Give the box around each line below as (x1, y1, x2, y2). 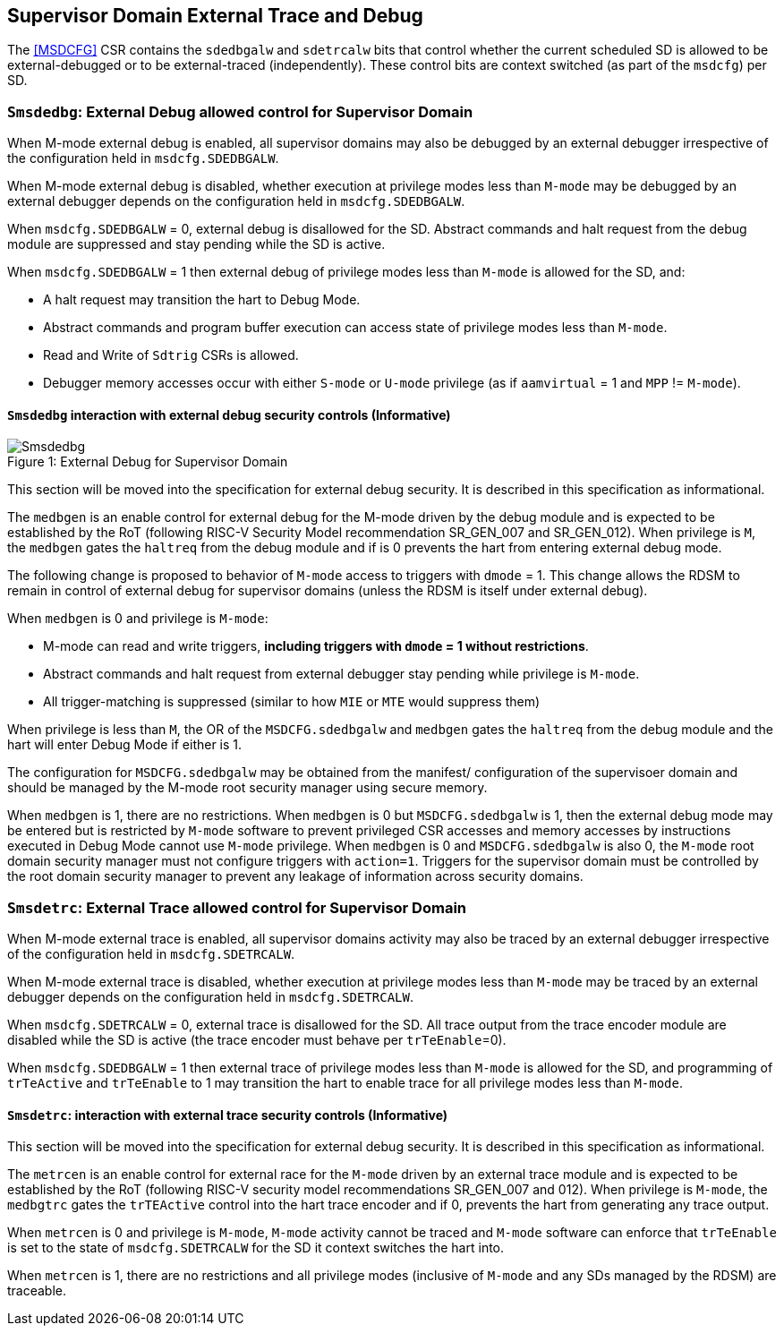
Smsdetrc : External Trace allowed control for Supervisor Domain (7, 898, 467, 917)
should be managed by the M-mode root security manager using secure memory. (7, 780, 488, 796)
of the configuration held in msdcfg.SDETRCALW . (7, 946, 295, 962)
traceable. (7, 1283, 67, 1299)
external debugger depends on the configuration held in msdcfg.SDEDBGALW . (7, 193, 465, 209)
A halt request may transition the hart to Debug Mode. (43, 292, 361, 308)
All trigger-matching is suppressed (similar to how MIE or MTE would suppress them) (43, 694, 541, 710)
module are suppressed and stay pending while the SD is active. (7, 236, 386, 252)
